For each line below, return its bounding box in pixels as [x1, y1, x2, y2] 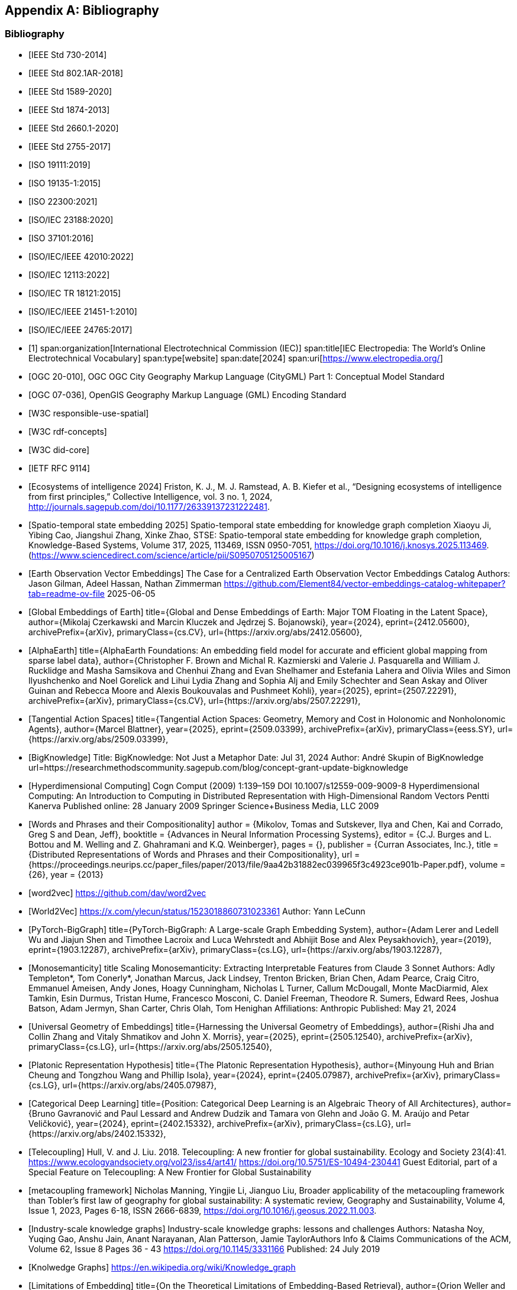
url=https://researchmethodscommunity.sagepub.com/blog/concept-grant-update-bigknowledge [28, 762, 408, 772]
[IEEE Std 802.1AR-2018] [28, 67, 124, 78]
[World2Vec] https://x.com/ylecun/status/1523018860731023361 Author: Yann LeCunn [28, 906, 366, 916]
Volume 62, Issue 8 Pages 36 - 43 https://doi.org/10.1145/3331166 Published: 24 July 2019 [28, 1243, 380, 1254]
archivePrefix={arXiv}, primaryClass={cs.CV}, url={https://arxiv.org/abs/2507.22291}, [28, 695, 361, 706]
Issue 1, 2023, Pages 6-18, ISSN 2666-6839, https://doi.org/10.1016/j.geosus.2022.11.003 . [28, 1205, 377, 1215]
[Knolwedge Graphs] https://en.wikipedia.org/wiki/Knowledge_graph [28, 1262, 296, 1272]
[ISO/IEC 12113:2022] [28, 269, 110, 280]
